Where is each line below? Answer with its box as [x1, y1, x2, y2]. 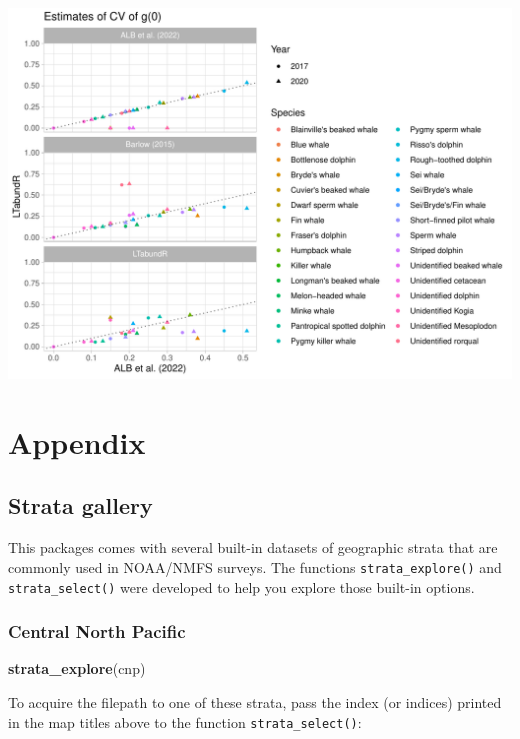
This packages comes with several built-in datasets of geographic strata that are [8, 537, 498, 558]
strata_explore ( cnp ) [8, 658, 146, 679]
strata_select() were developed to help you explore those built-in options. [8, 576, 475, 597]
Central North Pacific [8, 619, 186, 644]
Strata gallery [8, 490, 153, 521]
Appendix [8, 421, 146, 462]
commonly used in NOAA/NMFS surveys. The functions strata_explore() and [8, 556, 502, 577]
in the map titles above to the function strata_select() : [8, 711, 362, 732]
